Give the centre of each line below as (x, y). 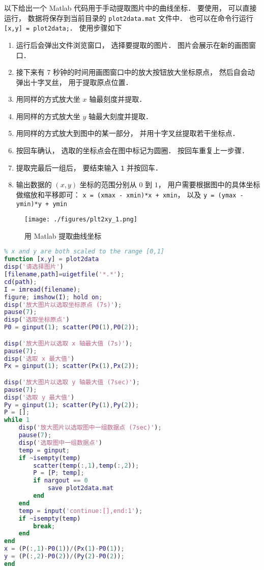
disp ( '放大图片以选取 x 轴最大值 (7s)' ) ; (68, 343)
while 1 (17, 420)
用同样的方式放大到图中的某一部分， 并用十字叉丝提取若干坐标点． (128, 133)
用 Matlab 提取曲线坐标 (63, 235)
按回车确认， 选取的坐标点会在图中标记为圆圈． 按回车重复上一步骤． (133, 150)
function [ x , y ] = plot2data (52, 259)
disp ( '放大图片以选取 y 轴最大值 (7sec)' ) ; (72, 382)
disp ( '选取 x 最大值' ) (39, 359)
